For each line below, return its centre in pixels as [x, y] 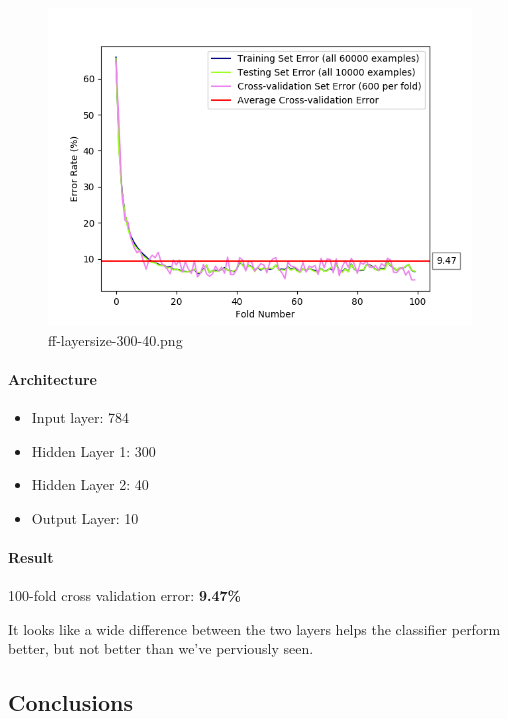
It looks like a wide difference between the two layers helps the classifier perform [254, 628]
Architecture [52, 378]
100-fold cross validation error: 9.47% [124, 595]
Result [31, 556]
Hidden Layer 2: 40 [90, 484]
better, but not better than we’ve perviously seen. [161, 648]
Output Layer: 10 [85, 517]
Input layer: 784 [80, 416]
